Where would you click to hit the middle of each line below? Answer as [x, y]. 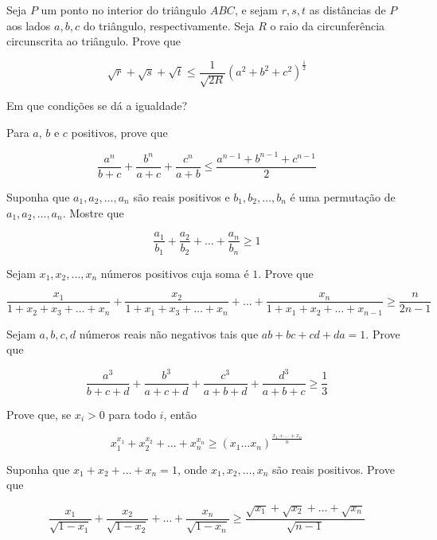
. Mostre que [93, 212]
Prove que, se [39, 414]
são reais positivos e [181, 196]
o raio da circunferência [328, 25]
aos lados [29, 25]
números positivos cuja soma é [175, 273]
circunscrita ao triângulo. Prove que [94, 41]
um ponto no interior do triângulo [124, 10]
